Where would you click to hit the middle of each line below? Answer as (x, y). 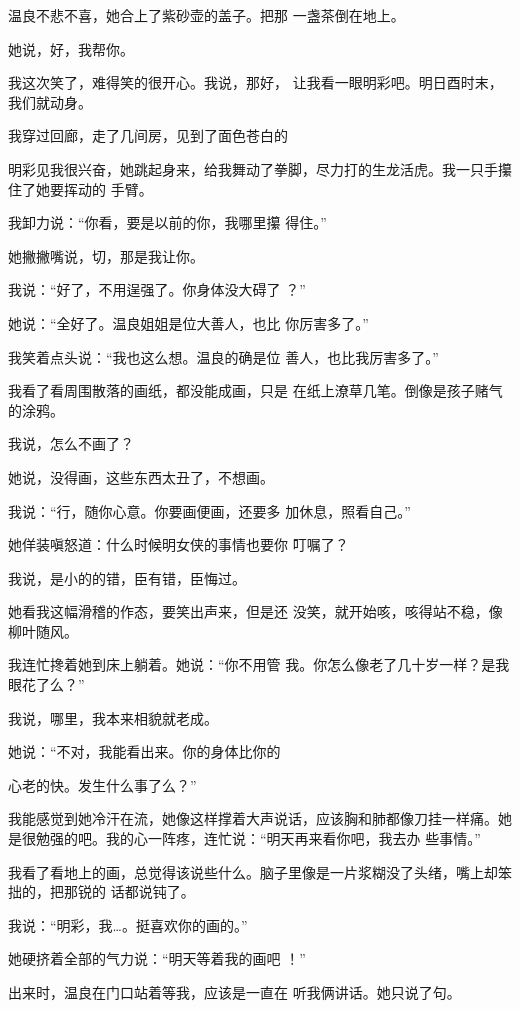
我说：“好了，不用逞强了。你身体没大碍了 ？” (157, 289)
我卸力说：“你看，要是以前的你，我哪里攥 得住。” (167, 222)
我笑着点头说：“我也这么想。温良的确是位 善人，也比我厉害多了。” (223, 356)
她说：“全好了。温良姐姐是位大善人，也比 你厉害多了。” (188, 322)
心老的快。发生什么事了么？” (102, 784)
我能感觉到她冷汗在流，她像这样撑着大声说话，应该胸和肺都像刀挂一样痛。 (253, 818)
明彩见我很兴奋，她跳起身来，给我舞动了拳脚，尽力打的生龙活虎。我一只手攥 (260, 168)
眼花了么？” (46, 684)
